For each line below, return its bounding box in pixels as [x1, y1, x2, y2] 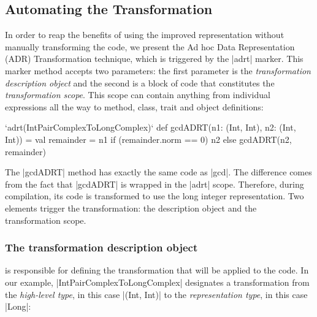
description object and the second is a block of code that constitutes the [5, 76, 275, 89]
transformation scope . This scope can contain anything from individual [5, 88, 270, 101]
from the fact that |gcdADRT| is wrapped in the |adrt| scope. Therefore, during [5, 177, 304, 190]
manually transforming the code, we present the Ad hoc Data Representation [5, 40, 295, 53]
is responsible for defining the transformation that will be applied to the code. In [5, 264, 309, 277]
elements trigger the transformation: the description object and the [5, 201, 257, 214]
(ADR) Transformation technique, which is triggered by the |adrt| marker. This [5, 52, 304, 65]
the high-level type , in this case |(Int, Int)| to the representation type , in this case [5, 288, 308, 300]
